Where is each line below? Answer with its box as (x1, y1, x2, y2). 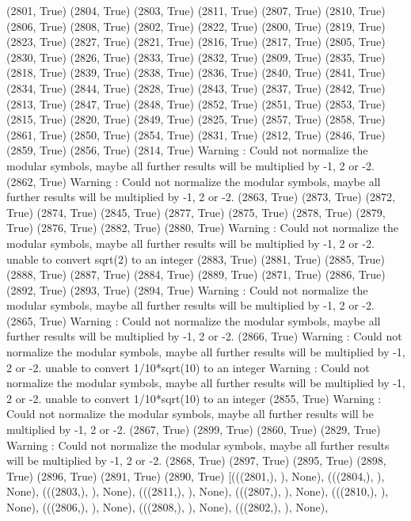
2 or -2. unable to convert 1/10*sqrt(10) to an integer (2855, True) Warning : (6, 390, 382, 406)
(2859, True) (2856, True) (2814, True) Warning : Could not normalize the (6, 142, 368, 158)
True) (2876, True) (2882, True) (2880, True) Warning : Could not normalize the (6, 219, 398, 236)
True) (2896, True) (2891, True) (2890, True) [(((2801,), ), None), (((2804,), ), (6, 467, 385, 484)
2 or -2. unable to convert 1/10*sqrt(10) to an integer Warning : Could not (6, 359, 370, 375)
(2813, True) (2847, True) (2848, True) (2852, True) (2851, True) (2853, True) (6, 95, 386, 112)
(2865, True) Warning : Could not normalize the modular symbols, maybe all (6, 312, 381, 329)
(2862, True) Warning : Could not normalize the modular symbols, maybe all (6, 173, 381, 189)
